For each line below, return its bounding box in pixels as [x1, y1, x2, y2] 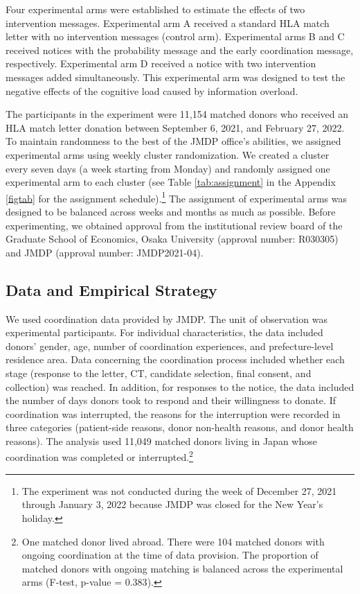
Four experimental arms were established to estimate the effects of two [6, 2, 305, 16]
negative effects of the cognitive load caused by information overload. [6, 83, 298, 98]
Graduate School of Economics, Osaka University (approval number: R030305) [6, 232, 339, 246]
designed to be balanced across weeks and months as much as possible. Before [6, 204, 336, 218]
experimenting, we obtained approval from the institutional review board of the [6, 218, 343, 232]
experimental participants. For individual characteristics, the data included [6, 325, 323, 340]
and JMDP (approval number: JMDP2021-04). [6, 245, 204, 259]
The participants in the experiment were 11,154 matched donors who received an [6, 107, 348, 121]
